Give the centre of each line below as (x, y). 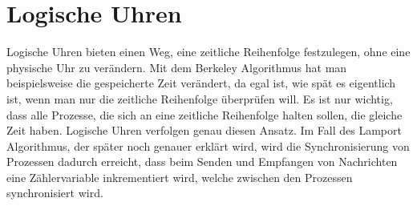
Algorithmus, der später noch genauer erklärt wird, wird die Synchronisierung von (208, 145)
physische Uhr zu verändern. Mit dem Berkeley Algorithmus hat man (177, 67)
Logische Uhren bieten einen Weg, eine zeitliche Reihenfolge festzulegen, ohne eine (208, 52)
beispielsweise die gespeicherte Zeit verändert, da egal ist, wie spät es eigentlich (201, 83)
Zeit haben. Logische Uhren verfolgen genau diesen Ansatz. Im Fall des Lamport (204, 130)
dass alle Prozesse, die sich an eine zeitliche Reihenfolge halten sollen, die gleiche (204, 114)
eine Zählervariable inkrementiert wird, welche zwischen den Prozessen (180, 177)
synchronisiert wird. (55, 193)
